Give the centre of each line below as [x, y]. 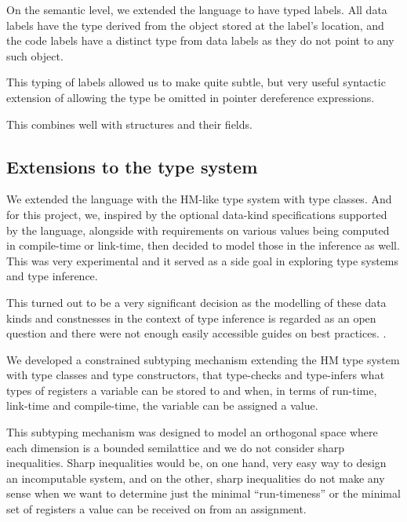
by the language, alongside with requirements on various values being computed [198, 230]
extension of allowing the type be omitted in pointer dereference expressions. [191, 97]
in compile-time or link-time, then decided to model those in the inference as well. [203, 245]
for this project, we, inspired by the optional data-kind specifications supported [197, 214]
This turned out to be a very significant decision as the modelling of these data [196, 302]
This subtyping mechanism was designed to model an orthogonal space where [192, 432]
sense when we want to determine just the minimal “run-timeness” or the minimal [203, 493]
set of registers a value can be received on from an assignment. [156, 509]
